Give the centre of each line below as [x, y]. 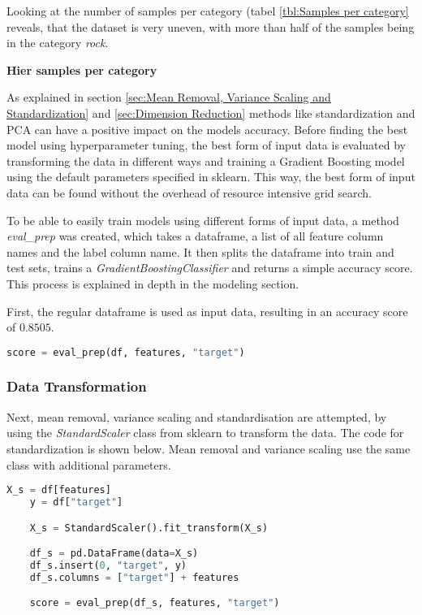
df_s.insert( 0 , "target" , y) [108, 565]
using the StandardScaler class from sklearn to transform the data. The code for [205, 433]
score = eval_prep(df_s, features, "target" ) [155, 603]
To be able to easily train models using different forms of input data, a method [203, 220]
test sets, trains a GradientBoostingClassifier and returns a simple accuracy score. [210, 268]
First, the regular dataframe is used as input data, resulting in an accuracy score [207, 311]
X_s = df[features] [59, 490]
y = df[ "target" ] [76, 502]
